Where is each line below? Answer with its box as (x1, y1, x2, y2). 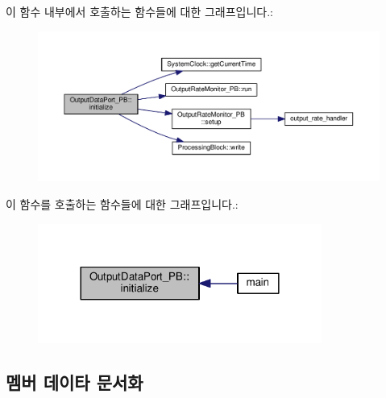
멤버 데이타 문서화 (6, 369, 143, 394)
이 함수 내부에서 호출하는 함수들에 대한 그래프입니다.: (6, 3, 273, 19)
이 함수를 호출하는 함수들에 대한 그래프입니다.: (6, 195, 239, 212)
